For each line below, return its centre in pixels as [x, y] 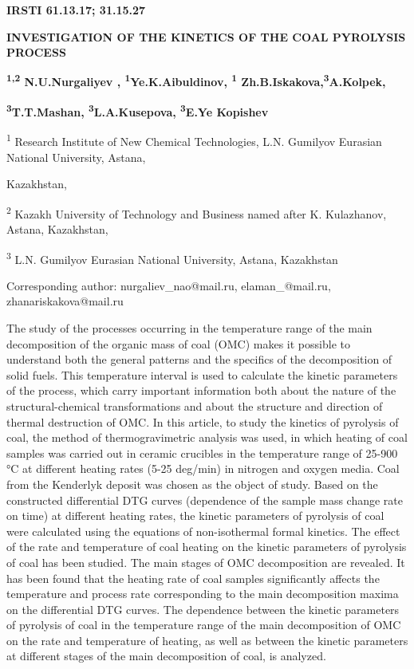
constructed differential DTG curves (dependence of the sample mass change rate [205, 500]
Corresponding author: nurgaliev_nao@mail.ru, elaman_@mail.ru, [169, 285]
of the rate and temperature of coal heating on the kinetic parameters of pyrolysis [207, 547]
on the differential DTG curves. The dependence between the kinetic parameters [203, 609]
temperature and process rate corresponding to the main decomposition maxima [203, 594]
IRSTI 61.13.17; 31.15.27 [76, 10]
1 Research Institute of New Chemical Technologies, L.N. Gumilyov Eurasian [194, 140]
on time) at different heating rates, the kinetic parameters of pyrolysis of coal [195, 516]
